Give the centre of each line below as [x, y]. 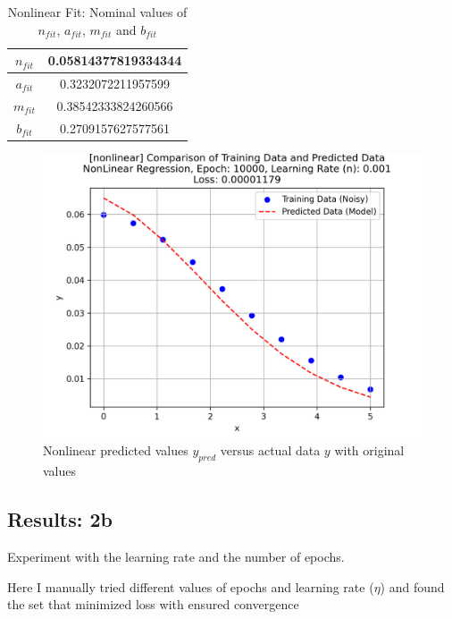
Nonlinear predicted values [116, 450]
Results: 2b [60, 519]
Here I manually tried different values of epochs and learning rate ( [191, 586]
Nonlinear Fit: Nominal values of [97, 12]
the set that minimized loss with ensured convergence [153, 604]
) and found [412, 586]
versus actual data [270, 450]
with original [369, 450]
